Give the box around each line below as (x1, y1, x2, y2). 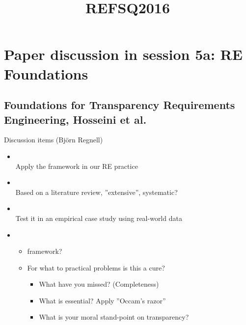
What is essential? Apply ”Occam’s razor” (39, 295, 166, 305)
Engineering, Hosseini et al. (4, 111, 147, 127)
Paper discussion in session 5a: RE (4, 44, 243, 64)
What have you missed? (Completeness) (39, 279, 159, 289)
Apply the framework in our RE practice (15, 161, 138, 171)
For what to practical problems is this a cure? (27, 262, 165, 272)
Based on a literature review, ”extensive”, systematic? (15, 187, 178, 197)
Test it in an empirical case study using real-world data (15, 213, 182, 223)
